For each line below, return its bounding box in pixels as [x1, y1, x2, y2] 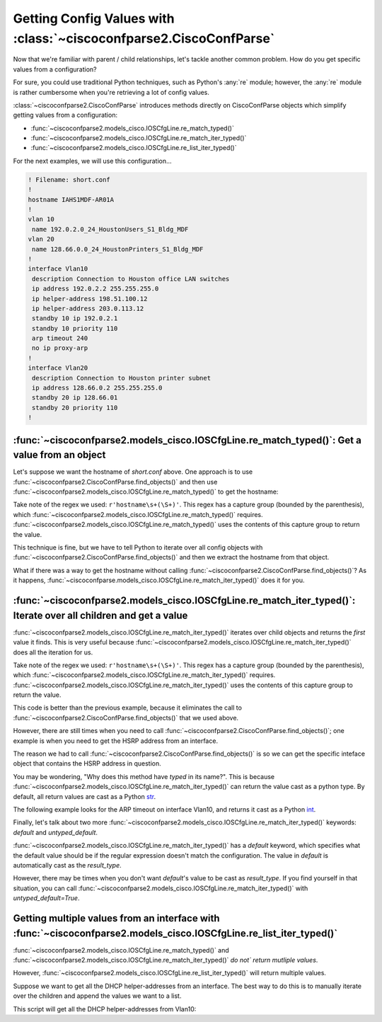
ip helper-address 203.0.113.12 [32, 305, 144, 312]
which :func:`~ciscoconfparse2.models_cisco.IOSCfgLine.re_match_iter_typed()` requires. [13, 671, 276, 679]
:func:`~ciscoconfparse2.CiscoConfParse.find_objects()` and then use [13, 477, 218, 486]
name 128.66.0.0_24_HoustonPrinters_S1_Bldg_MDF [32, 245, 204, 253]
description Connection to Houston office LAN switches [32, 275, 230, 283]
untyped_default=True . [13, 894, 80, 902]
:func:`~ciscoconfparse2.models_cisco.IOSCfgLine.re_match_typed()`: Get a [13, 434, 362, 446]
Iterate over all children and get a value [13, 609, 188, 621]
